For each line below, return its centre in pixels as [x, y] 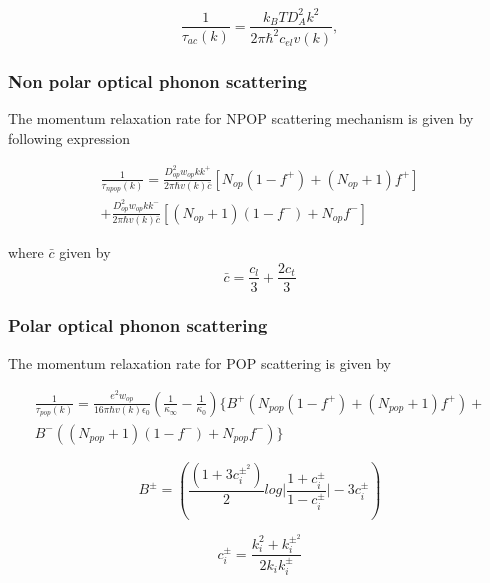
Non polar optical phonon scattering [157, 80]
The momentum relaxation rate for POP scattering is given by [199, 362]
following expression [69, 137]
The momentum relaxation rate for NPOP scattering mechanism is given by [241, 118]
